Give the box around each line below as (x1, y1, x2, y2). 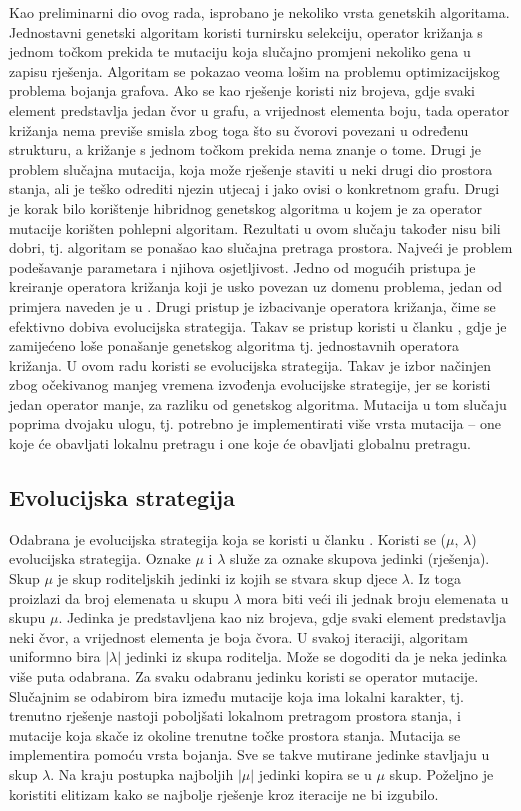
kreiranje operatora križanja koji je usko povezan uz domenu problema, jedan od (9, 276, 503, 297)
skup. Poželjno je (389, 763, 494, 784)
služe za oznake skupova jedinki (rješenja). (229, 548, 490, 569)
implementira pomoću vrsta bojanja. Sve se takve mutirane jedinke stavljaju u (9, 744, 490, 765)
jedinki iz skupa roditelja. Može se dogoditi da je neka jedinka (125, 646, 507, 667)
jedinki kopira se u (258, 763, 372, 784)
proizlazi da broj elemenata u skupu (9, 587, 229, 608)
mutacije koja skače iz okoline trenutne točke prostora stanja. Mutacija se (9, 724, 461, 745)
